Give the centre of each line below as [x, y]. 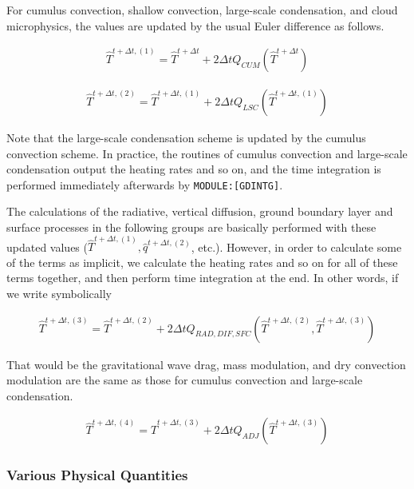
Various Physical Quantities [97, 475]
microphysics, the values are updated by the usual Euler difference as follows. [195, 25]
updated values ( [47, 246]
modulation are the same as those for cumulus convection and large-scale [185, 380]
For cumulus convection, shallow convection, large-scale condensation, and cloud [202, 10]
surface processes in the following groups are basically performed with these [191, 227]
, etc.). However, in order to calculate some [296, 246]
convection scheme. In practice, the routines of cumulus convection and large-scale [207, 153]
